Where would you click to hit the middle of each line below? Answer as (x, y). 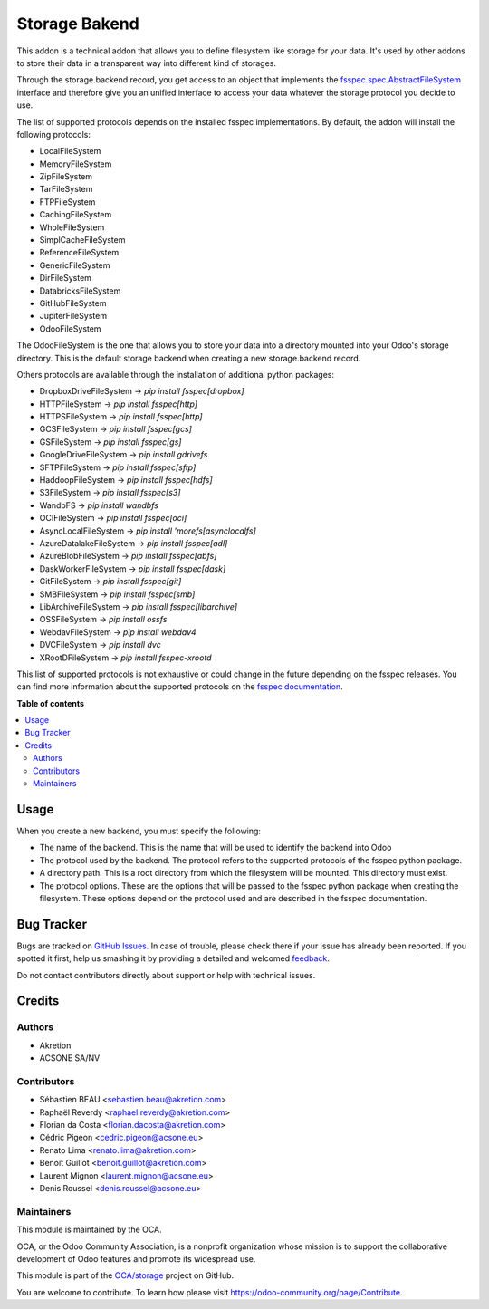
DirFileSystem (66, 278)
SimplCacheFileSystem (82, 240)
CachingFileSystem (76, 215)
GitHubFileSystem (73, 303)
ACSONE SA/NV (70, 1058)
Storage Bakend (78, 24)
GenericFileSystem (75, 265)
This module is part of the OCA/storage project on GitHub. (125, 1275)
